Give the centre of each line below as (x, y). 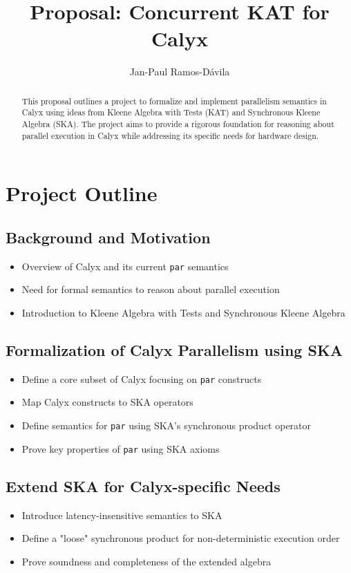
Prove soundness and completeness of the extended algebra (146, 561)
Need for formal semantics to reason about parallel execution (151, 289)
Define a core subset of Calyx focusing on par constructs (142, 378)
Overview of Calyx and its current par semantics (125, 266)
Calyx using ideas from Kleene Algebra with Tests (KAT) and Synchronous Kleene (171, 112)
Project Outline (82, 193)
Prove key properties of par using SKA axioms (121, 448)
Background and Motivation (108, 237)
